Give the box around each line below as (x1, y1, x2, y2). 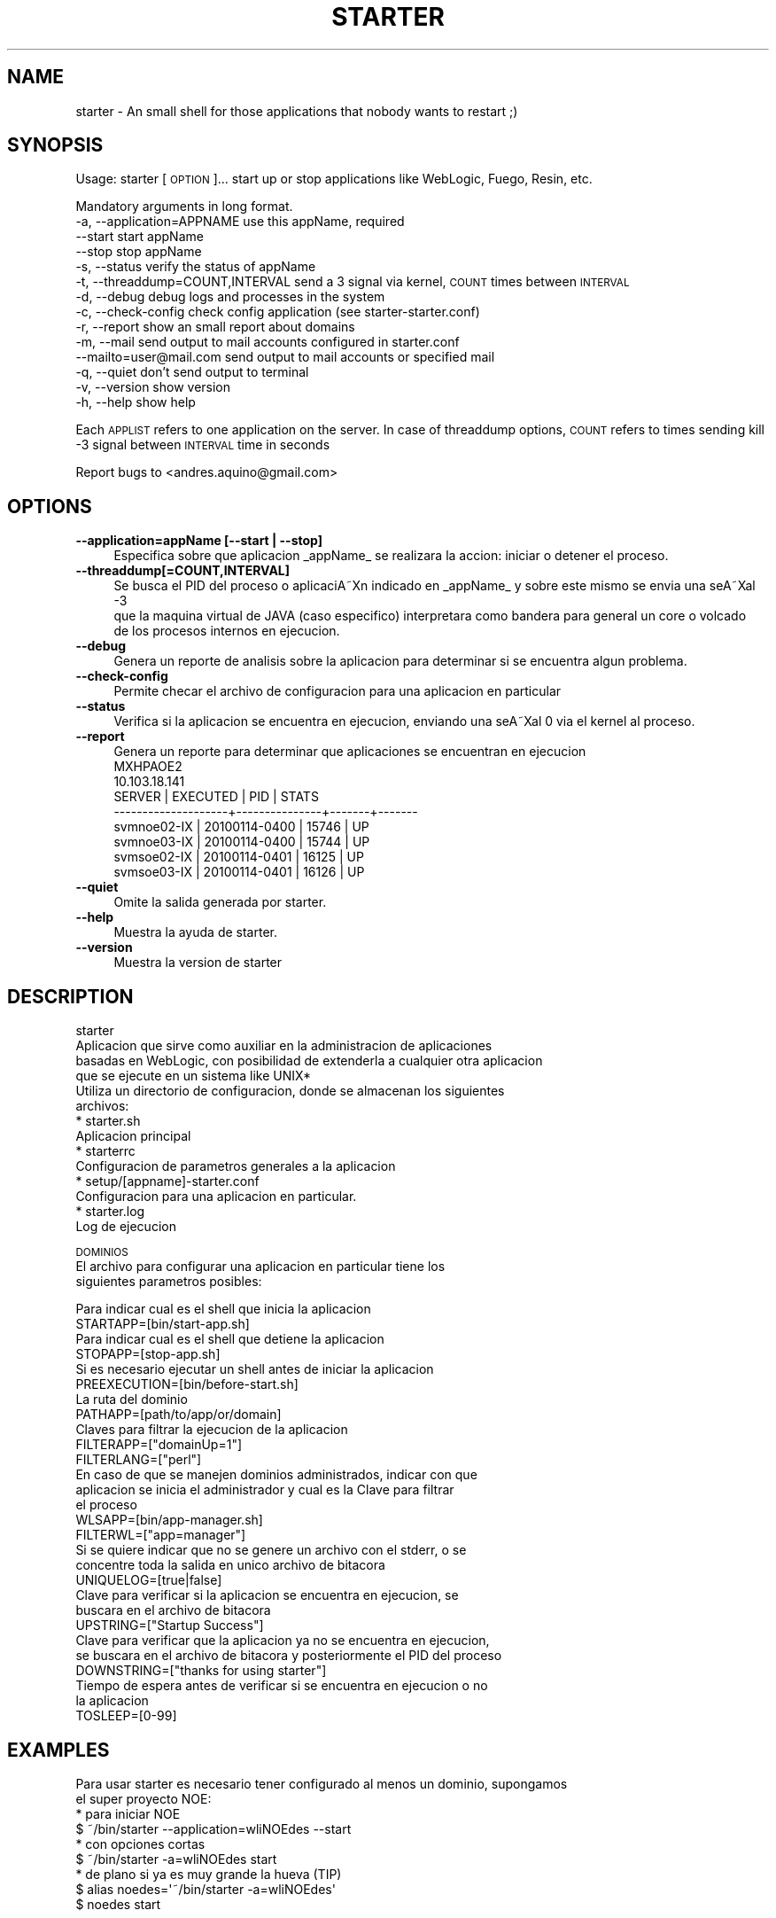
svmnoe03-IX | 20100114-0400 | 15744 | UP (113, 834, 370, 850)
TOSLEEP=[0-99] (75, 1708, 177, 1724)
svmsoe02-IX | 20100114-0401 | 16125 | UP (113, 849, 364, 865)
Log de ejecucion (75, 1219, 176, 1235)
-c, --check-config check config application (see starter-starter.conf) (75, 304, 480, 320)
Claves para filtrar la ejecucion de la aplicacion (75, 1422, 348, 1438)
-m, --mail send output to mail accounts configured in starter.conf (75, 334, 460, 350)
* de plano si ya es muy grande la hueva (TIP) (75, 1866, 342, 1882)
